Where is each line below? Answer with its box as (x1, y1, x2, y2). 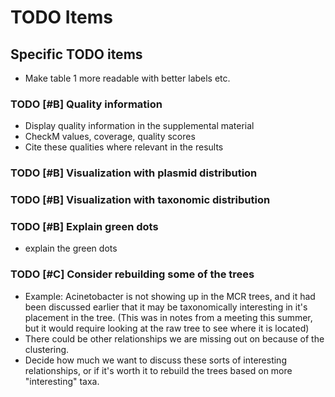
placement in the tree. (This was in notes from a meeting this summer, (24, 311, 313, 323)
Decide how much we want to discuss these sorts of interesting (24, 354, 287, 366)
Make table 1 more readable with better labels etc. (24, 72, 231, 84)
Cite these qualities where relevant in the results (24, 141, 224, 153)
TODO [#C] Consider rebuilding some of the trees (10, 267, 255, 281)
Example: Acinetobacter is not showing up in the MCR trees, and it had (24, 290, 316, 302)
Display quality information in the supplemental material (24, 120, 255, 132)
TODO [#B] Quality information (10, 97, 163, 111)
